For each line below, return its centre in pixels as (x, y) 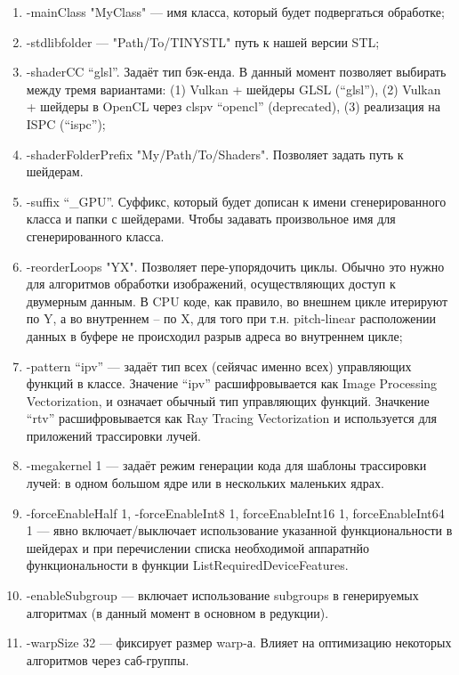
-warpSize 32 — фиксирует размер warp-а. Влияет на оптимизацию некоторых (239, 642)
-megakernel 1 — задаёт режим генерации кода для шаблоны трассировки (226, 465)
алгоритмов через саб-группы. (108, 659)
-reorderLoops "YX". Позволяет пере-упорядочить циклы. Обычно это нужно (235, 266)
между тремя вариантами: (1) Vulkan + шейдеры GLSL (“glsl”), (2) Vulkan (234, 89)
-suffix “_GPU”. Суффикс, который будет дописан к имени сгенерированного (236, 201)
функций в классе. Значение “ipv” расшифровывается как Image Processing (232, 383)
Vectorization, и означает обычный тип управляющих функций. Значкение (228, 400)
